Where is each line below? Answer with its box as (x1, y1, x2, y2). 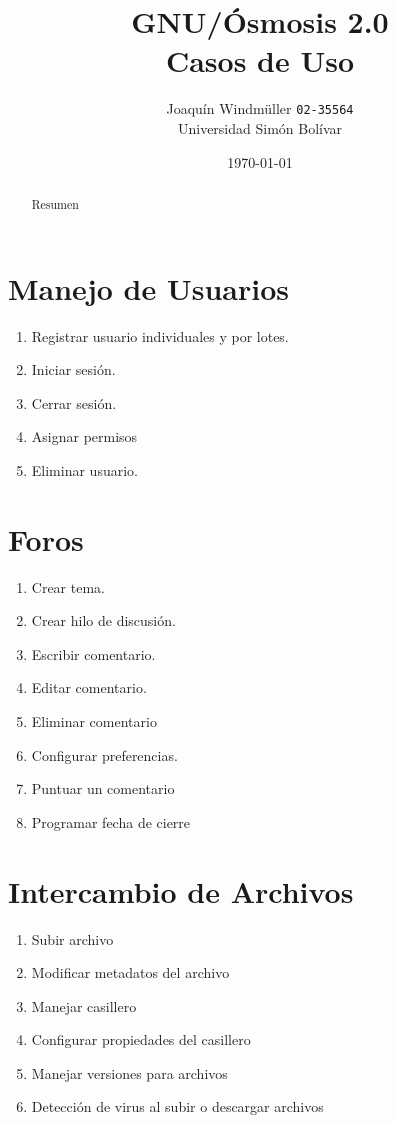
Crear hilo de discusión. (31, 610, 176, 631)
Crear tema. (31, 576, 105, 597)
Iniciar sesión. (31, 359, 116, 380)
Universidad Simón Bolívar (177, 117, 343, 138)
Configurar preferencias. (31, 744, 178, 765)
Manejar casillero (31, 995, 137, 1016)
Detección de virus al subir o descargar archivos (31, 1096, 324, 1117)
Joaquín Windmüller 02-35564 (166, 98, 354, 119)
